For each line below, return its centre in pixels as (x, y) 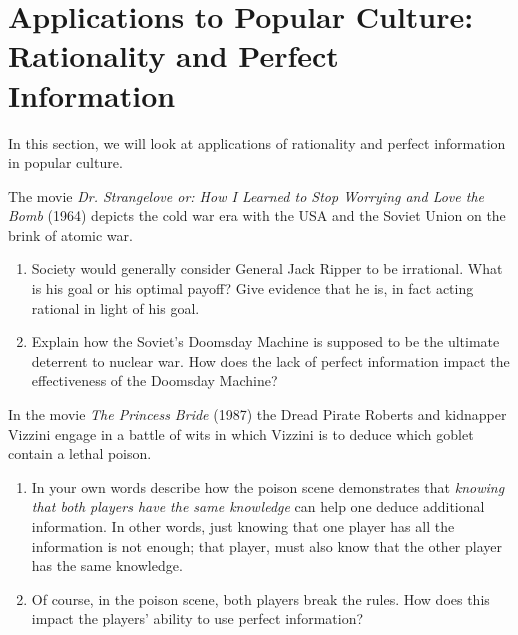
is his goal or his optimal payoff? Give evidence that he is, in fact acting (252, 288)
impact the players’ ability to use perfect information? (197, 618)
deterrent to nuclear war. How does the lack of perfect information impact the (270, 360)
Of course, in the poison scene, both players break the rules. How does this (260, 598)
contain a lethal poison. (80, 453)
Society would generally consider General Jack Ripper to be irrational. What (267, 268)
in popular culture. (65, 162)
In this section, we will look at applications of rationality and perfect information (257, 142)
